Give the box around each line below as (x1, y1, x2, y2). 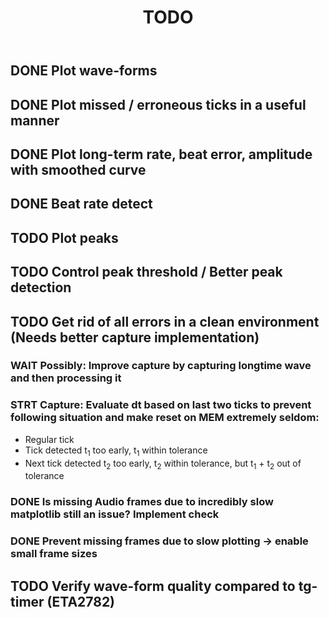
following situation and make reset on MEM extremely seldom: (10, 411, 320, 425)
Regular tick (24, 433, 75, 445)
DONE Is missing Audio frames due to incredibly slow (10, 495, 274, 509)
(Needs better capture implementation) (10, 329, 260, 346)
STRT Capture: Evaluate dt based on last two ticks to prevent (10, 398, 312, 412)
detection (10, 279, 72, 296)
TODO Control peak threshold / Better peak (10, 264, 283, 281)
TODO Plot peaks (10, 229, 119, 246)
